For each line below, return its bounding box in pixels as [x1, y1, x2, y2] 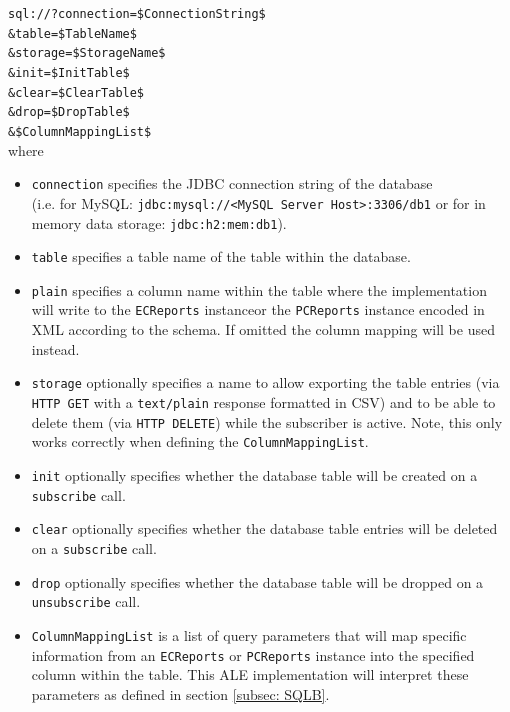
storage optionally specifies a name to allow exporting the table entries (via [31, 372, 500, 393]
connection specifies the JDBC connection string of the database [31, 173, 433, 194]
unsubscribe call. [31, 591, 141, 612]
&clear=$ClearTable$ [8, 85, 145, 100]
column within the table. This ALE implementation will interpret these [31, 664, 469, 685]
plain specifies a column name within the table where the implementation [31, 279, 487, 300]
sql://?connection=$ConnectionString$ [8, 7, 266, 21]
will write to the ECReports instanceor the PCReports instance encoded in [31, 299, 485, 320]
